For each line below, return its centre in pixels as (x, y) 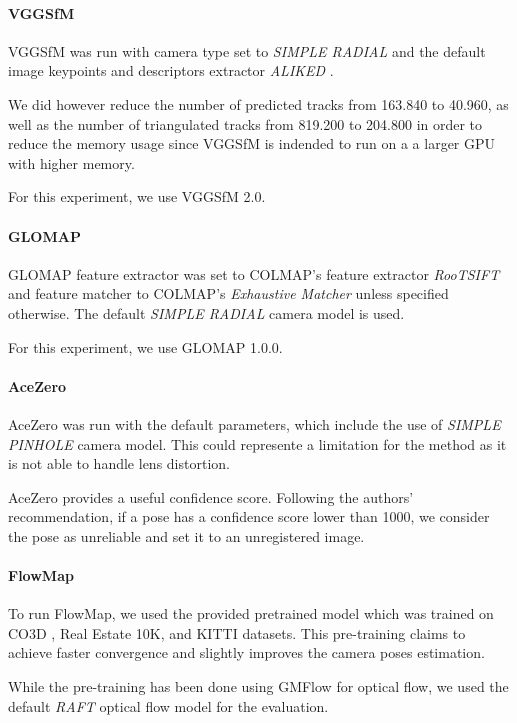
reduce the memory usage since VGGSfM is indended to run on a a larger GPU (252, 143)
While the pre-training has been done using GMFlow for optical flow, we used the (258, 686)
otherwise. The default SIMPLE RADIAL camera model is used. (206, 312)
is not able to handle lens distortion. (119, 463)
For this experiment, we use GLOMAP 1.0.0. (145, 346)
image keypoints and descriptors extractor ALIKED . (171, 70)
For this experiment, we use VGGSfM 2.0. (137, 196)
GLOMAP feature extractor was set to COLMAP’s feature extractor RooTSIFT (254, 273)
